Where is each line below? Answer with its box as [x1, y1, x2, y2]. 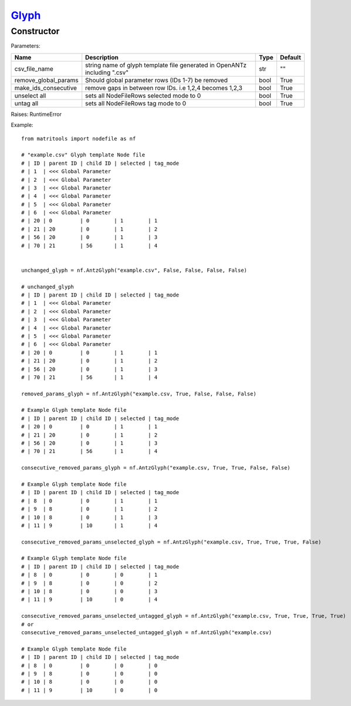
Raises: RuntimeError [11, 111, 62, 118]
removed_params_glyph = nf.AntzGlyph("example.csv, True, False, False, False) [21, 390, 256, 397]
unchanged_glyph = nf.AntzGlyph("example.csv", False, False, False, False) [21, 267, 248, 274]
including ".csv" [85, 68, 129, 76]
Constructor [11, 26, 60, 36]
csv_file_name [14, 65, 53, 73]
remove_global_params [14, 76, 79, 84]
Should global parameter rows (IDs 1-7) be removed [85, 76, 228, 84]
